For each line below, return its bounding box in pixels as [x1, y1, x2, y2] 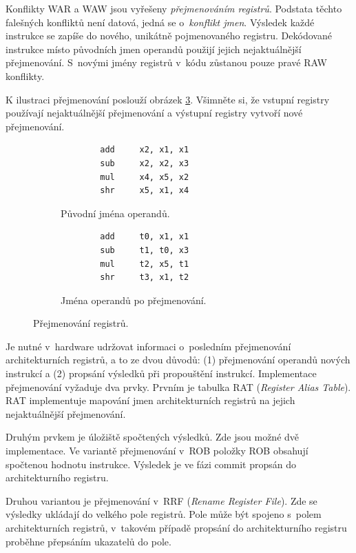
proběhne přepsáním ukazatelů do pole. [6, 534, 171, 548]
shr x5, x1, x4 [100, 185, 189, 196]
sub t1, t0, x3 [100, 245, 189, 255]
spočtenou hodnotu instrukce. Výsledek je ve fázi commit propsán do [6, 456, 296, 471]
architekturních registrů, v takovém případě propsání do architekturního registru [6, 521, 347, 534]
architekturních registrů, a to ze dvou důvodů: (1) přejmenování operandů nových [6, 352, 350, 367]
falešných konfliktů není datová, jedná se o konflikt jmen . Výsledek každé [6, 14, 315, 29]
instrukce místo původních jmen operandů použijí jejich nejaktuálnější [6, 41, 302, 56]
